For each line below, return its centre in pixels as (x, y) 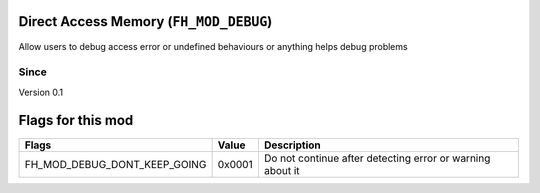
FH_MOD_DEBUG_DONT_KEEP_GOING (115, 164)
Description (292, 145)
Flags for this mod (76, 120)
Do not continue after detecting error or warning (377, 158)
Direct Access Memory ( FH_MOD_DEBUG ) (145, 21)
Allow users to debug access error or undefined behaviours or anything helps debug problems (213, 46)
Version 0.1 (41, 92)
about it (281, 170)
